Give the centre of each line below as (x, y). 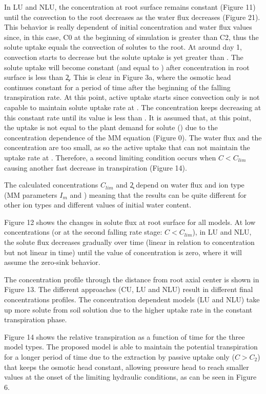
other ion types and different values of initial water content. (98, 205)
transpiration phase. (36, 319)
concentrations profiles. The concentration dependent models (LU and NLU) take (132, 299)
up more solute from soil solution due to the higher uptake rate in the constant (128, 309)
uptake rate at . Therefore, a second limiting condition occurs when (110, 157)
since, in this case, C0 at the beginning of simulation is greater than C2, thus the (131, 37)
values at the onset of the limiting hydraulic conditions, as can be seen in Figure (130, 377)
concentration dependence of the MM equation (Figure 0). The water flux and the (133, 137)
